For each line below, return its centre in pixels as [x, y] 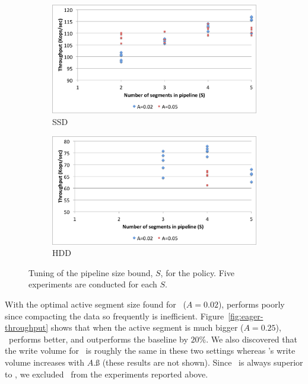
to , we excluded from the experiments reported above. [107, 374]
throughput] [27, 327]
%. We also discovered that [248, 339]
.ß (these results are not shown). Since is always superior [198, 362]
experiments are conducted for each [93, 284]
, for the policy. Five [197, 272]
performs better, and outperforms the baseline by [98, 339]
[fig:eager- [246, 316]
